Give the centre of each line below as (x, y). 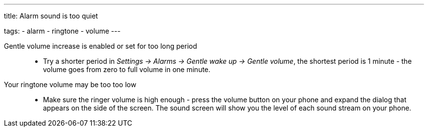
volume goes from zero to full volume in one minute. (127, 69)
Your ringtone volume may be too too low (70, 84)
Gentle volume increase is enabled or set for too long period (101, 46)
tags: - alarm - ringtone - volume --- (62, 31)
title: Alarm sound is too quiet (51, 16)
